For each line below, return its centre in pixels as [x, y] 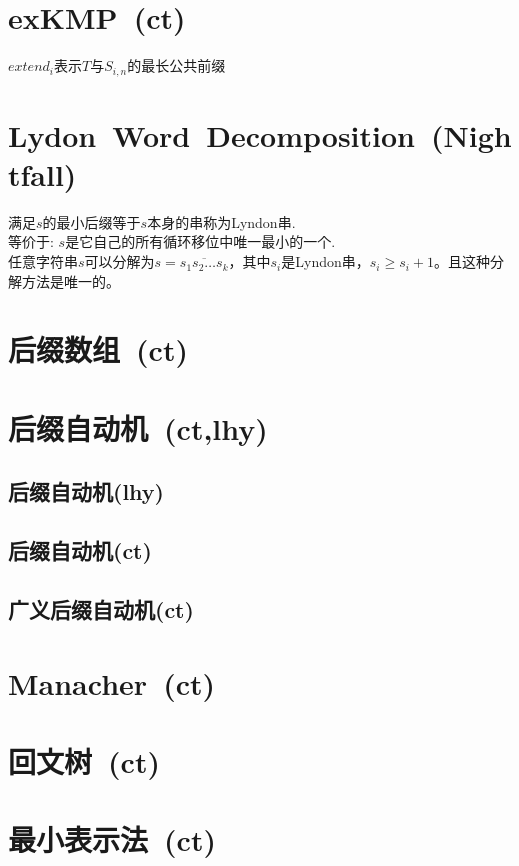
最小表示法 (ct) [112, 839]
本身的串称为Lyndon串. [221, 221]
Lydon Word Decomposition [211, 134]
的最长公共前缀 [176, 65]
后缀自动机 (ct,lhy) [138, 427]
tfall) [42, 173]
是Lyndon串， [325, 261]
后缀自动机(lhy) [86, 491]
